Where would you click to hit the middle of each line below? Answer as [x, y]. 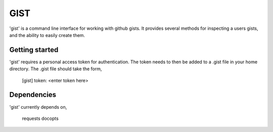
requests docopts [40, 118]
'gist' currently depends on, [38, 107]
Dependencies [33, 95]
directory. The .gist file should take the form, [56, 69]
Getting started [34, 50]
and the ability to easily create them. [47, 35]
